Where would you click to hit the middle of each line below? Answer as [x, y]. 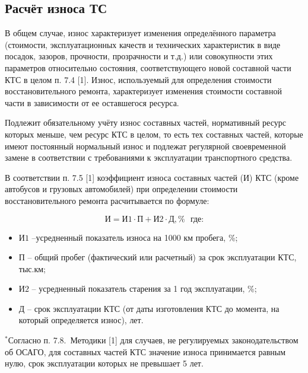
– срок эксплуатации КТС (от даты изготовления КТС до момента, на [153, 308]
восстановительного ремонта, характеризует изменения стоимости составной [143, 91]
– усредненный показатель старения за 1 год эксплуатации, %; [144, 288]
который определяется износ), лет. [81, 320]
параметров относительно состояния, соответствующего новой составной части [148, 67]
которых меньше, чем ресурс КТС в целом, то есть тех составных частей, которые [154, 134]
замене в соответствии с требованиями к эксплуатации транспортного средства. [149, 157]
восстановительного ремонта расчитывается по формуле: [107, 200]
